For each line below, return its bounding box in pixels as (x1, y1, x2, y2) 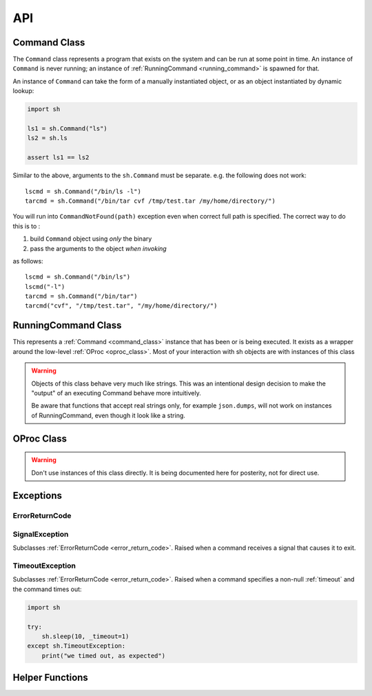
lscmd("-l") (25, 283, 65, 290)
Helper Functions (12, 672, 89, 684)
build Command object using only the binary (30, 235, 152, 243)
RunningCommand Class (12, 319, 122, 331)
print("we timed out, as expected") (41, 652, 165, 659)
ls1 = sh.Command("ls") (27, 125, 108, 132)
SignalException (12, 529, 69, 539)
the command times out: (12, 585, 82, 593)
